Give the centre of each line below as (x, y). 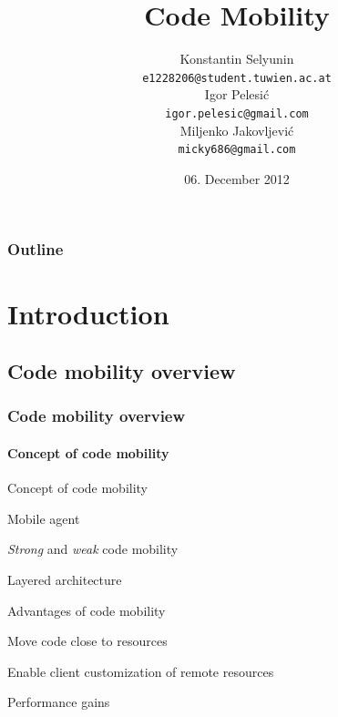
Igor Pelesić (237, 94)
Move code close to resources (87, 641)
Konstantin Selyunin (237, 59)
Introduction (88, 313)
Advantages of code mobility (87, 610)
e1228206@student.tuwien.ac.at (237, 78)
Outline (36, 249)
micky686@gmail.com (237, 150)
